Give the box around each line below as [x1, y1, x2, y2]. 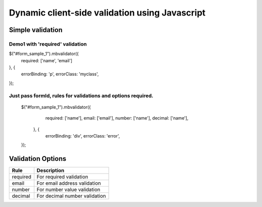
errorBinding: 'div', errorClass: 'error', [45, 133, 120, 138]
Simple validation [9, 26, 63, 34]
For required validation [36, 173, 88, 180]
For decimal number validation [36, 192, 106, 199]
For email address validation [36, 180, 101, 187]
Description [36, 167, 65, 174]
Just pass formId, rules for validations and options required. [9, 92, 154, 99]
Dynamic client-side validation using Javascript [9, 7, 206, 18]
